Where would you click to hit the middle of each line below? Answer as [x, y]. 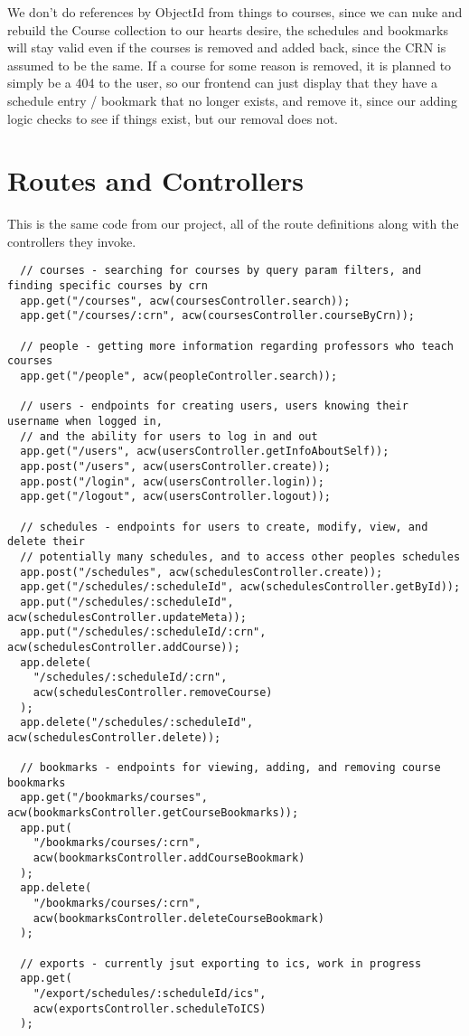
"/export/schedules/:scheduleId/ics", [150, 993]
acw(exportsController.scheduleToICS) [150, 1008]
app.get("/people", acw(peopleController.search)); [179, 377]
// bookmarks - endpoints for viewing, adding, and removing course [230, 768]
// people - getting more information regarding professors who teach [237, 346]
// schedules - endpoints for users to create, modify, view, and [224, 527]
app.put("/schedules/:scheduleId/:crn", [143, 632]
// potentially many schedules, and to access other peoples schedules [240, 556]
